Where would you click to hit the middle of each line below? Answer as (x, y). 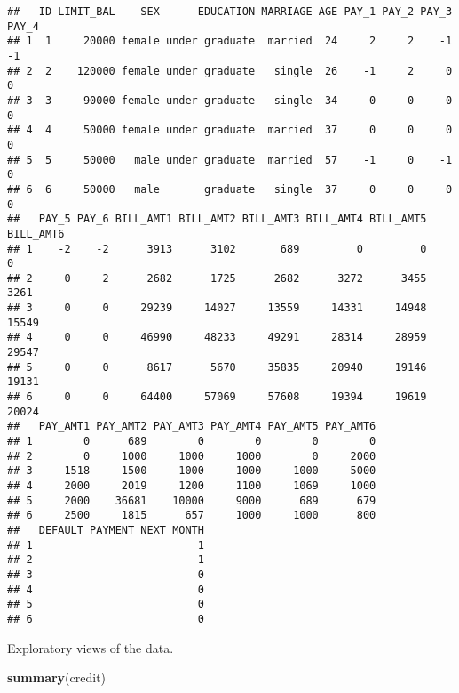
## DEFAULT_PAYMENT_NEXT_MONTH (106, 530)
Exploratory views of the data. (91, 647)
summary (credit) (57, 677)
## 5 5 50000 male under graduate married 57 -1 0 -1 (230, 160)
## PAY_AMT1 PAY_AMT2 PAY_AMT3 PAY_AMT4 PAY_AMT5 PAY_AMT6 (192, 427)
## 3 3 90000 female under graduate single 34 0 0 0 (230, 100)
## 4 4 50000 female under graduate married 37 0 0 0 (230, 130)
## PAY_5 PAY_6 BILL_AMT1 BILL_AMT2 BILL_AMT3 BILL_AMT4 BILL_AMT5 (217, 219)
